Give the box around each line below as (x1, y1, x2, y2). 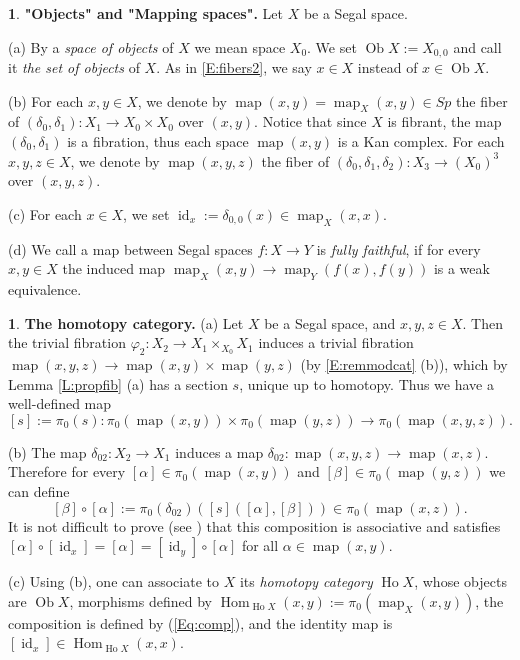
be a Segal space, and (264, 312, 396, 333)
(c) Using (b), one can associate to (8, 571, 219, 592)
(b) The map (8, 441, 87, 462)
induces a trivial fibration (258, 332, 414, 353)
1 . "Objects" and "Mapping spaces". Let (8, 3, 283, 23)
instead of (357, 57, 418, 78)
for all (241, 535, 279, 556)
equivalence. (8, 279, 82, 299)
